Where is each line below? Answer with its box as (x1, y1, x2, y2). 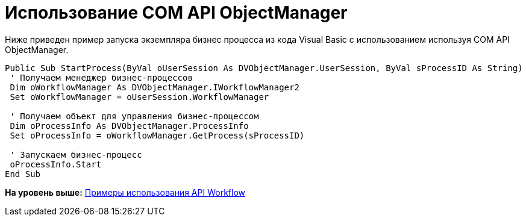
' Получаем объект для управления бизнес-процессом (10, 111, 259, 121)
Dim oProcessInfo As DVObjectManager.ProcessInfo (10, 120, 249, 131)
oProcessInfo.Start (10, 159, 102, 169)
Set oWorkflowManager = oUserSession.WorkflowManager (10, 92, 269, 102)
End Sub (5, 169, 41, 179)
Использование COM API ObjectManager (5, 2, 348, 23)
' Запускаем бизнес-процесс (10, 149, 142, 160)
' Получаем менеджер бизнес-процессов (10, 72, 193, 82)
